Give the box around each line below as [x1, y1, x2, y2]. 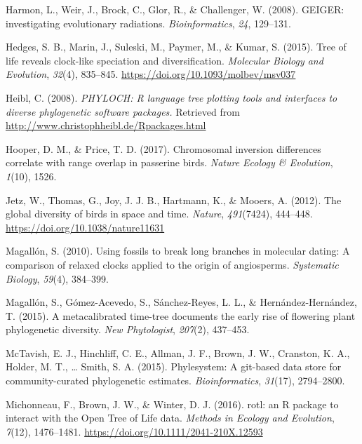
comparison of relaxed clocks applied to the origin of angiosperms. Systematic [6, 257, 339, 271]
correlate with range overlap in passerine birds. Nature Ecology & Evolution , [6, 155, 333, 170]
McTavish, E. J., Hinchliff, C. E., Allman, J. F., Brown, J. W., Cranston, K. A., [6, 345, 350, 360]
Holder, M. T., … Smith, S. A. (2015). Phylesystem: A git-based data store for [6, 359, 342, 374]
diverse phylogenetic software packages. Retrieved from [6, 104, 240, 119]
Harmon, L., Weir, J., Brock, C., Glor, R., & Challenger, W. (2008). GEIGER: [6, 2, 344, 16]
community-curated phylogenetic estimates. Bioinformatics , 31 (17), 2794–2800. [6, 373, 345, 388]
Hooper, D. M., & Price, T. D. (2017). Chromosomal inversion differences [6, 141, 321, 156]
